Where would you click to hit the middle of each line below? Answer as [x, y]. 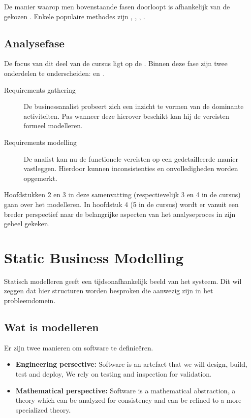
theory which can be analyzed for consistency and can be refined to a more [128, 400]
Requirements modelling [40, 142]
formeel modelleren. [53, 125]
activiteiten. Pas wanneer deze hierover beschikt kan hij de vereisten [126, 116]
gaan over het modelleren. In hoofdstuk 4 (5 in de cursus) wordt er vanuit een [121, 204]
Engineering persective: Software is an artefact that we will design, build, [131, 364]
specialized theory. [43, 409]
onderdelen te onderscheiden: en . [54, 73]
